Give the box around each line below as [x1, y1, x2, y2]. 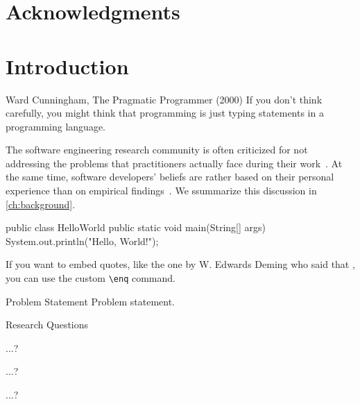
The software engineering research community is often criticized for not [6, 142, 308, 157]
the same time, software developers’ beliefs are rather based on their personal [6, 169, 334, 184]
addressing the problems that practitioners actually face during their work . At [6, 155, 343, 170]
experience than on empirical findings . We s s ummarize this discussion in [6, 183, 317, 198]
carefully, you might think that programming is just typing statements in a [6, 106, 324, 120]
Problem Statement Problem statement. [6, 294, 175, 308]
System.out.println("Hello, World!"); [6, 233, 159, 248]
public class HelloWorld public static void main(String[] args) [6, 220, 266, 235]
